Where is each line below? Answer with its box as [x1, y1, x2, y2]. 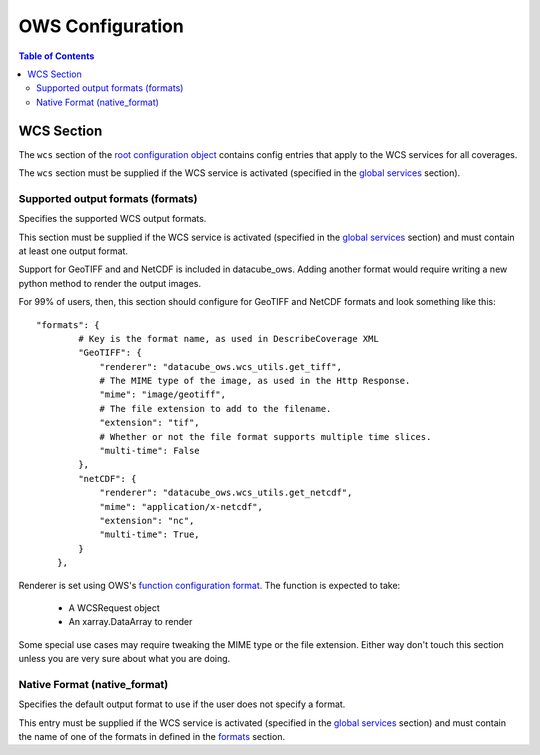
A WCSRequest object [68, 601, 160, 614]
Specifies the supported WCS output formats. [18, 213, 207, 225]
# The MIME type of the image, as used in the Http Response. [99, 375, 411, 387]
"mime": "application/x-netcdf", [99, 501, 264, 512]
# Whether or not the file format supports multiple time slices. [99, 431, 432, 442]
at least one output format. [18, 245, 129, 257]
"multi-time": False [99, 445, 200, 457]
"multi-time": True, [99, 529, 200, 540]
